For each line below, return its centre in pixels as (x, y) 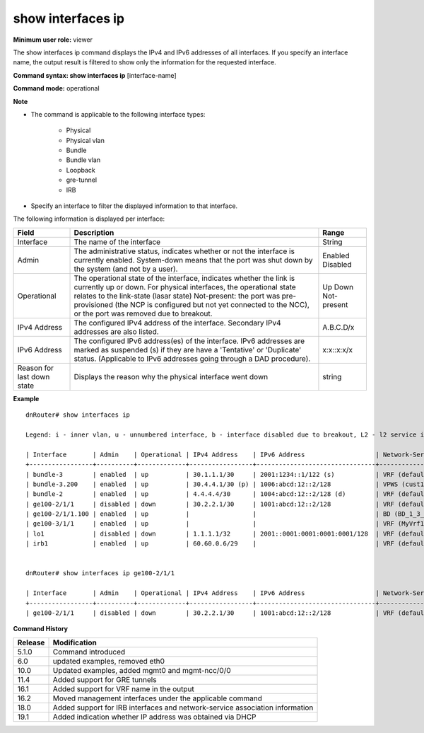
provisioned (93, 304)
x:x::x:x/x (338, 350)
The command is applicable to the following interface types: (118, 114)
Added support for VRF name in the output (123, 688)
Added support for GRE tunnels (105, 679)
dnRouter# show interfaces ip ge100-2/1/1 (100, 573)
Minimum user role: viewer (53, 40)
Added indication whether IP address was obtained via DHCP (154, 717)
